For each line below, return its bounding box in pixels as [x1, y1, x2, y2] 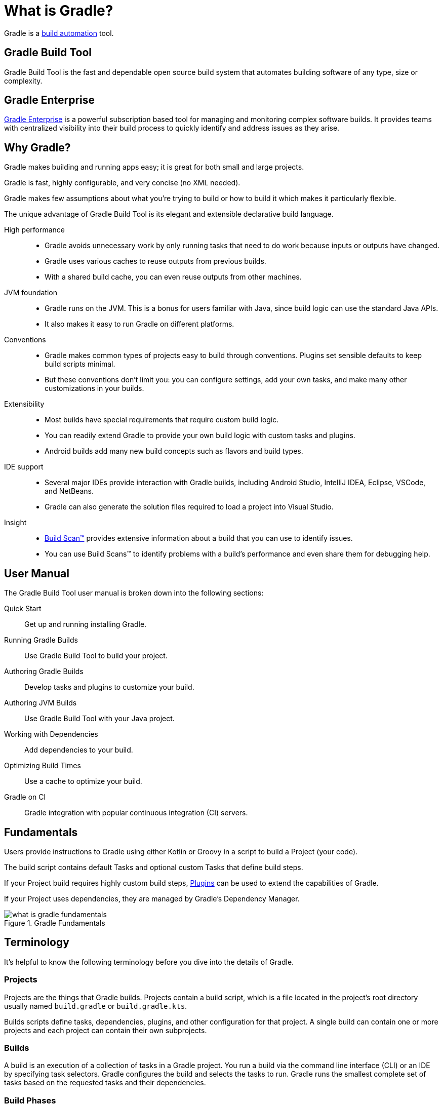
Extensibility [4, 400, 45, 409]
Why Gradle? [4, 141, 71, 154]
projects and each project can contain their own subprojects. [4, 1026, 207, 1035]
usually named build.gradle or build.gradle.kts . [4, 1001, 187, 1010]
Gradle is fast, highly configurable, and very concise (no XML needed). [4, 178, 240, 187]
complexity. [4, 76, 43, 85]
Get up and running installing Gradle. [24, 620, 147, 629]
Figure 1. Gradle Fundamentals [4, 918, 105, 927]
